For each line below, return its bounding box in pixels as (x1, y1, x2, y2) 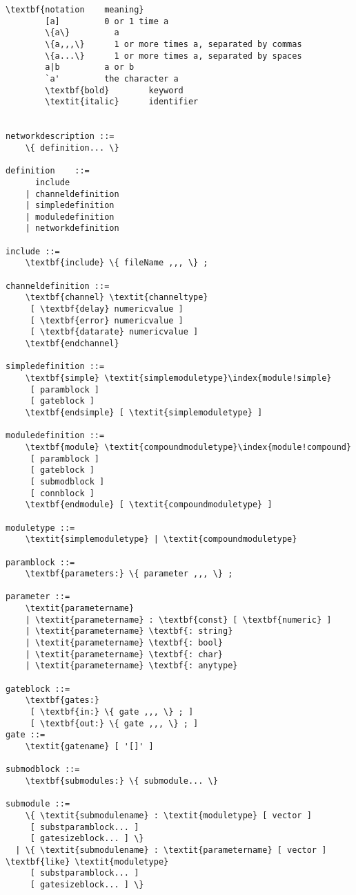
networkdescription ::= (6, 131, 115, 142)
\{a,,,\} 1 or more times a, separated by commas (45, 39, 302, 49)
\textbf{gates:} (25, 695, 100, 706)
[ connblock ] (30, 488, 95, 498)
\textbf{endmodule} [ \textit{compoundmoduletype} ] (25, 500, 273, 510)
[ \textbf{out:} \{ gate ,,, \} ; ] (30, 718, 199, 728)
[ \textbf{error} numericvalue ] (30, 315, 184, 326)
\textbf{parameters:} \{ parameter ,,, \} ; (25, 569, 233, 579)
